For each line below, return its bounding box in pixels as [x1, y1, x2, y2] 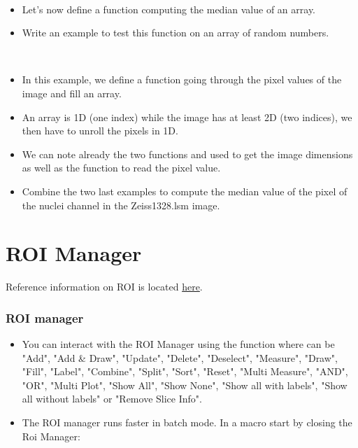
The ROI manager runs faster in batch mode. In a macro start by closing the [22, 415, 352, 430]
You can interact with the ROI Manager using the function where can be [22, 337, 335, 351]
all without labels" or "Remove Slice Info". [22, 391, 202, 406]
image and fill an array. [22, 85, 122, 100]
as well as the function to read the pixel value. [22, 160, 221, 175]
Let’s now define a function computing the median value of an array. [22, 1, 315, 16]
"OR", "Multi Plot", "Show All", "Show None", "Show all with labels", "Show [22, 377, 348, 392]
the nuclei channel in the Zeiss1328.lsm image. [22, 197, 220, 212]
